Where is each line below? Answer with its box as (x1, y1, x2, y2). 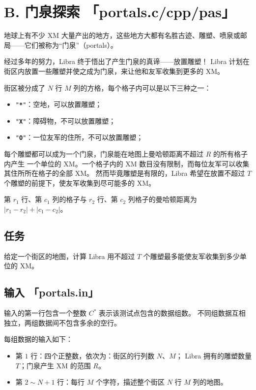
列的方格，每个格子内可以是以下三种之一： (73, 82, 211, 93)
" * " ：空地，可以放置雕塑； (15, 99, 102, 109)
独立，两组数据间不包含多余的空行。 (4, 317, 121, 327)
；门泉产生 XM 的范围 (19, 360, 91, 370)
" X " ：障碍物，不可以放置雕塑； (15, 115, 116, 126)
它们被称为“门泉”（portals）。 (24, 39, 117, 50)
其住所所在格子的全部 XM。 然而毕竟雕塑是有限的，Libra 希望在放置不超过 (4, 168, 245, 178)
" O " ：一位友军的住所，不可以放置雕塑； (15, 132, 143, 142)
